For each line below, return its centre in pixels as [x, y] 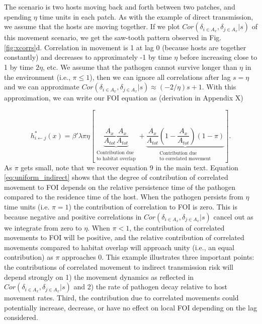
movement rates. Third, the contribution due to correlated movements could [121, 298]
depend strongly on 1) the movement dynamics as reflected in [99, 277]
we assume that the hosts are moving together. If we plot [92, 26]
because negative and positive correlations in [73, 216]
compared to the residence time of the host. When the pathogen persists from [124, 197]
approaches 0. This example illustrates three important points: [158, 257]
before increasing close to [219, 57]
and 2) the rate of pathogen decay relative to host [150, 287]
